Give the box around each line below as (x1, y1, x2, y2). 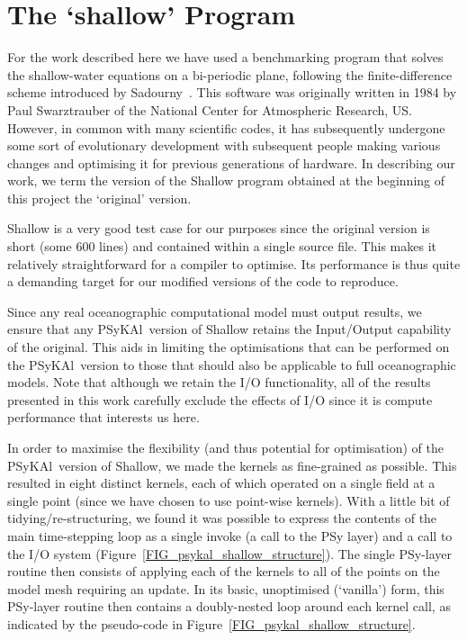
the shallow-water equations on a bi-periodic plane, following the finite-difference (7, 65, 453, 84)
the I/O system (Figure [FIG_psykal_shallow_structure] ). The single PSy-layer (7, 544, 453, 563)
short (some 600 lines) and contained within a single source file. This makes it (7, 237, 436, 256)
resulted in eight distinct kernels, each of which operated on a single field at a (7, 473, 436, 492)
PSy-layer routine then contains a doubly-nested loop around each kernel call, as (7, 597, 451, 616)
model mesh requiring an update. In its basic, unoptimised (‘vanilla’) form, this (7, 579, 445, 598)
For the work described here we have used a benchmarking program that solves (7, 48, 444, 67)
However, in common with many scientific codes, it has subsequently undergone (7, 118, 445, 137)
